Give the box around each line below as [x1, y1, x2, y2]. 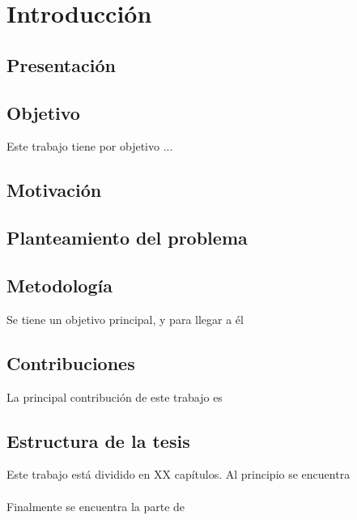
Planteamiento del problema [6, 225, 248, 250]
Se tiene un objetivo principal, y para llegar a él [6, 310, 244, 327]
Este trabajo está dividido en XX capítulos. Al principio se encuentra [6, 466, 351, 483]
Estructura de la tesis [6, 428, 190, 453]
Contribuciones [6, 350, 135, 375]
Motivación [6, 177, 102, 202]
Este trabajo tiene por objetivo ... [6, 138, 173, 155]
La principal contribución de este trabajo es [6, 388, 223, 405]
